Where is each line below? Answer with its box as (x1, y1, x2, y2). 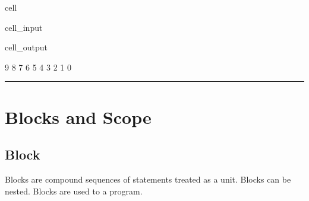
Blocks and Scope (5, 104, 152, 129)
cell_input (5, 21, 43, 33)
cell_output (5, 41, 48, 53)
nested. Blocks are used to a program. (5, 184, 143, 197)
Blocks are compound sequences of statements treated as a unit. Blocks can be (5, 173, 291, 185)
